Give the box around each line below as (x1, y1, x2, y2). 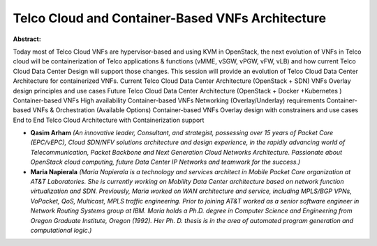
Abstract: (13, 35, 41, 43)
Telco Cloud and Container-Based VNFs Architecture (13, 10, 327, 26)
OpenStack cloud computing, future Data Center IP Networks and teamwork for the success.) (30, 157, 301, 167)
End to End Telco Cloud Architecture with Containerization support (13, 116, 205, 124)
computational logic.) (30, 226, 92, 234)
